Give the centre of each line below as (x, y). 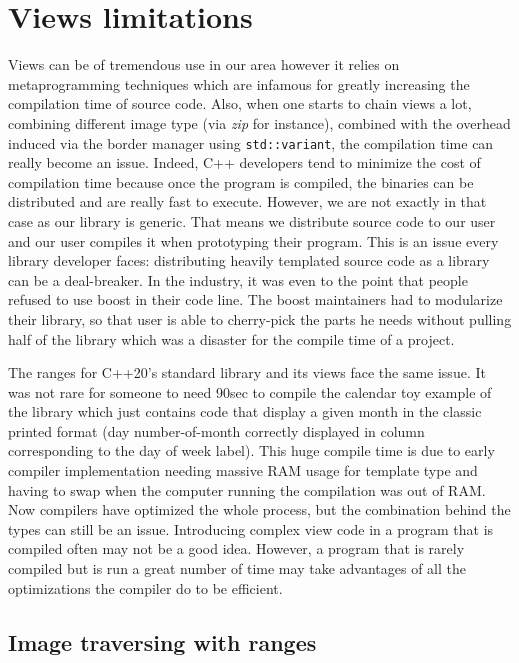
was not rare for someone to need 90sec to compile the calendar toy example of (250, 391)
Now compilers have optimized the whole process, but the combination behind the (259, 509)
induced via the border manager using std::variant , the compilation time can (251, 142)
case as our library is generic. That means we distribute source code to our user (252, 220)
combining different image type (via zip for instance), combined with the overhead (259, 122)
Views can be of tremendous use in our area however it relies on (204, 64)
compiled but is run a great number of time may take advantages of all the (237, 568)
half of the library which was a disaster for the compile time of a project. (231, 338)
